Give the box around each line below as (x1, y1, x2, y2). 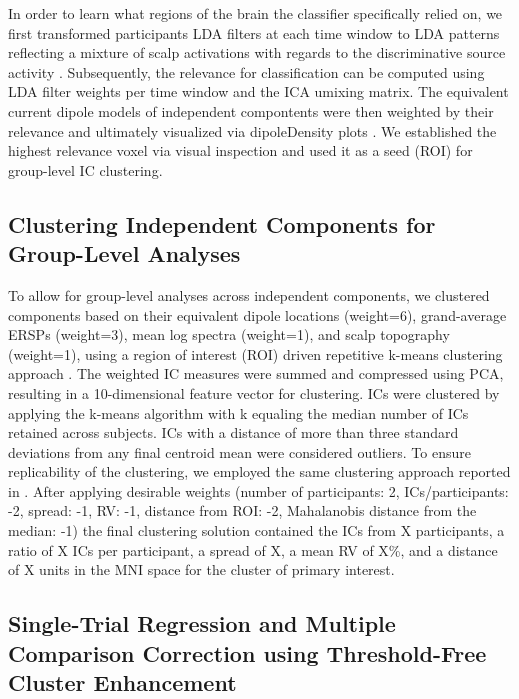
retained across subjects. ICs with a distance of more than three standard (8, 422, 459, 443)
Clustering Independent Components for (8, 208, 436, 239)
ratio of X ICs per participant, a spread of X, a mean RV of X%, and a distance (8, 539, 498, 560)
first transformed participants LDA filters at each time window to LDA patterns (8, 22, 500, 43)
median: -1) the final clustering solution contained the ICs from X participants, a (8, 520, 505, 541)
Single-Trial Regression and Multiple (8, 608, 396, 639)
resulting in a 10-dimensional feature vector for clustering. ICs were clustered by (8, 382, 500, 403)
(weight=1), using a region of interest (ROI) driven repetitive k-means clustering (8, 343, 503, 364)
